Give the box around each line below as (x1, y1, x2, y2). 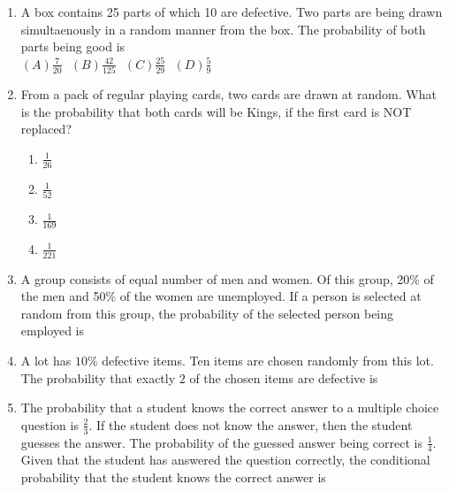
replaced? (20, 119, 72, 138)
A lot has (20, 351, 72, 370)
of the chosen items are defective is (189, 368, 378, 387)
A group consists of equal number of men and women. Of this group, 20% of (20, 269, 434, 288)
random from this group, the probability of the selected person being (20, 304, 394, 322)
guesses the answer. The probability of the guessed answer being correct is (20, 433, 422, 451)
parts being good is (20, 37, 126, 56)
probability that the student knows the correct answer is (20, 468, 326, 487)
